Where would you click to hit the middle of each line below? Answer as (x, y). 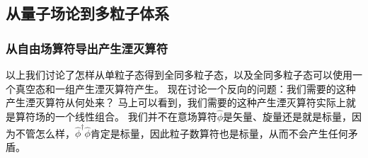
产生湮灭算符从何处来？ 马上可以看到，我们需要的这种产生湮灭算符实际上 (176, 102)
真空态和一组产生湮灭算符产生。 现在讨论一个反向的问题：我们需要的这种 (185, 88)
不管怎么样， (45, 133)
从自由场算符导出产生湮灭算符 (87, 48)
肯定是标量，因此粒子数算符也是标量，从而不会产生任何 (219, 133)
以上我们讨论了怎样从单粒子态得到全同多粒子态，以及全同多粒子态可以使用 (179, 74)
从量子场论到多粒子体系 (87, 13)
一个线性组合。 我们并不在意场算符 (136, 116)
